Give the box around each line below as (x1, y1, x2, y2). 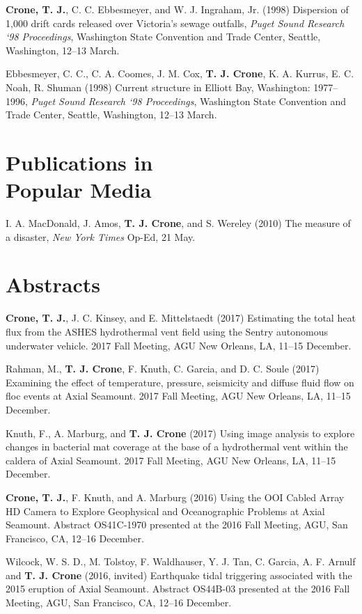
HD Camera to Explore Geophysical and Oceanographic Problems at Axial (6, 503, 325, 518)
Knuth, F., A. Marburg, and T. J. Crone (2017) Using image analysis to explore (6, 425, 355, 440)
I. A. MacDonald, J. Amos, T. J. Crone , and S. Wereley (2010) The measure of (6, 216, 351, 230)
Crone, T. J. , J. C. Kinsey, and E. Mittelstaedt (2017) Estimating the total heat (6, 310, 356, 325)
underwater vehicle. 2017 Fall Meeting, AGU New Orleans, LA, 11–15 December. (6, 338, 352, 352)
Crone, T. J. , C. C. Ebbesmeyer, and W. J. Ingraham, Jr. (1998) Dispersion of (6, 2, 349, 16)
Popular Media (6, 175, 152, 204)
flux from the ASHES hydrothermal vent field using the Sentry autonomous (6, 324, 328, 338)
